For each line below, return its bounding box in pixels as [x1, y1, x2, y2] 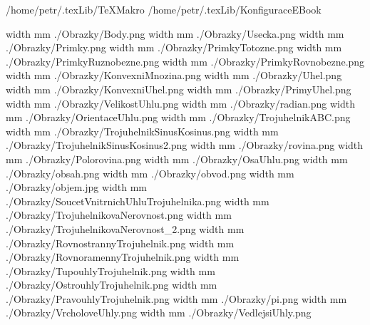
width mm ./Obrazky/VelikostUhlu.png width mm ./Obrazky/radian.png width [6, 96, 355, 110]
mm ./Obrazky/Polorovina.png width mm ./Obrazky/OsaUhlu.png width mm [6, 151, 348, 166]
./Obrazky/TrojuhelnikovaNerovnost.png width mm [6, 207, 232, 222]
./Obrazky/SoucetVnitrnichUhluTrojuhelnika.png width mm [6, 193, 269, 208]
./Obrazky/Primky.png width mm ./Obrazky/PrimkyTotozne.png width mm [6, 40, 342, 55]
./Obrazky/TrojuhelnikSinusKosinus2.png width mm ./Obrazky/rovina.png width [6, 138, 364, 153]
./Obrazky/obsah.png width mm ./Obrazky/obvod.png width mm [6, 165, 294, 180]
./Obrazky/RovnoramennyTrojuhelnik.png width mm [6, 249, 240, 264]
